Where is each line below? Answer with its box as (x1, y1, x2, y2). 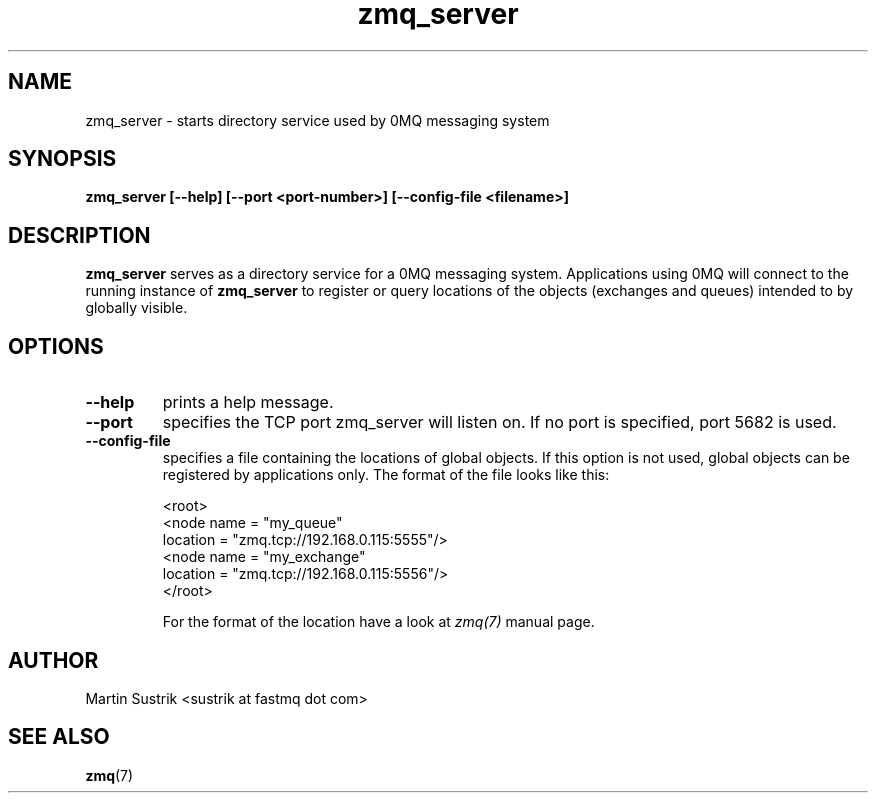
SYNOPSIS (8, 146, 117, 172)
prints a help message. (162, 392, 334, 413)
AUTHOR (8, 647, 99, 673)
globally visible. (85, 299, 188, 317)
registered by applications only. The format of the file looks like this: (162, 466, 610, 484)
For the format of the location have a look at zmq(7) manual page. (162, 613, 595, 631)
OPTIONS (8, 333, 104, 359)
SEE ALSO (8, 724, 110, 750)
